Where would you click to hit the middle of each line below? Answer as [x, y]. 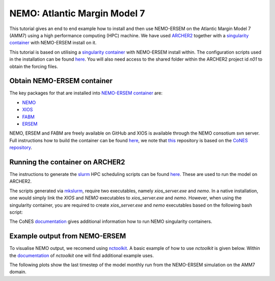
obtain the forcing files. [34, 66]
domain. [18, 272]
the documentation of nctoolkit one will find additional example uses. [81, 256]
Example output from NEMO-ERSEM [68, 236]
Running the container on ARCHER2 [67, 162]
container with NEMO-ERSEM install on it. [53, 43]
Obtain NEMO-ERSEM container [61, 81]
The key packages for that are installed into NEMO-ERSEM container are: [86, 93]
